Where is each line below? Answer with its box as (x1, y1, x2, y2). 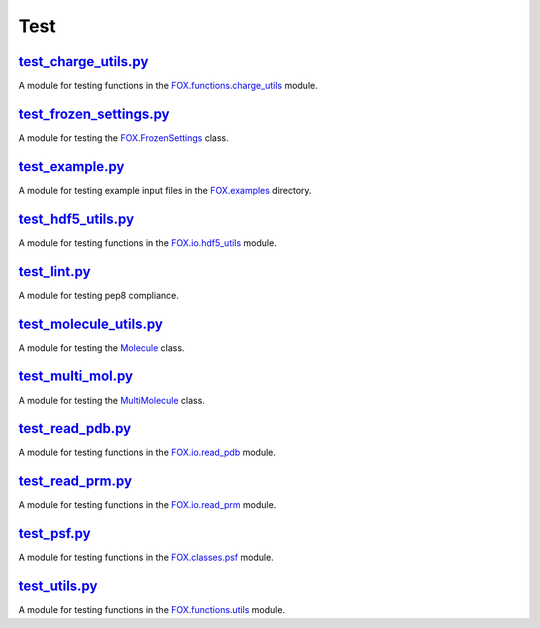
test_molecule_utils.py (18, 315, 164, 332)
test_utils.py (18, 578, 98, 595)
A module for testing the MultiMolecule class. (18, 394, 205, 406)
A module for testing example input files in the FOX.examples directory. (18, 184, 312, 196)
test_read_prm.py (18, 473, 133, 490)
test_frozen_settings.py (18, 105, 170, 122)
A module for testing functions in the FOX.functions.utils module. (18, 604, 285, 616)
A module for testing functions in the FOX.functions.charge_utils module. (18, 80, 319, 92)
